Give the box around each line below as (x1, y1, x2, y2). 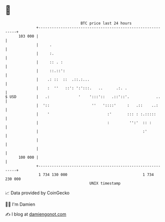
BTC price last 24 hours (80, 21, 132, 26)
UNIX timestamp (89, 180, 121, 186)
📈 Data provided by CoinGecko (5, 190, 70, 196)
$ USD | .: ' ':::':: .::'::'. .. (5, 94, 161, 99)
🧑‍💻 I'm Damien (5, 201, 36, 207)
